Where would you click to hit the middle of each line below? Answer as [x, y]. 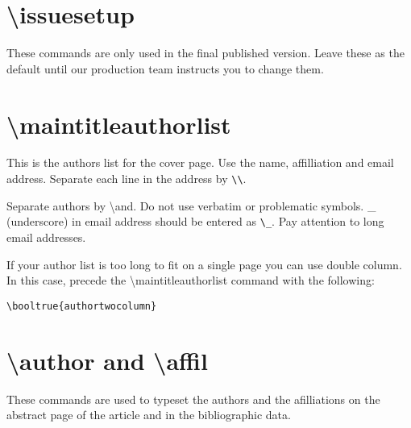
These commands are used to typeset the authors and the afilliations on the [193, 399]
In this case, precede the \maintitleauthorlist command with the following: [191, 280]
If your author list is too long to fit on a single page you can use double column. [204, 264]
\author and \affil [107, 360]
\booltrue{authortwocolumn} [82, 306]
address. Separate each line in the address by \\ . [127, 179]
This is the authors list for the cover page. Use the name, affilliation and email [200, 162]
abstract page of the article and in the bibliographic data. [149, 415]
